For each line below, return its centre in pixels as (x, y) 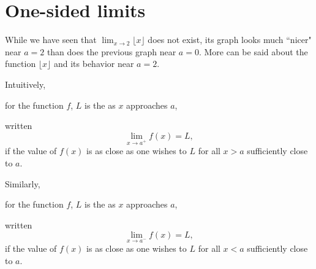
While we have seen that (51, 40)
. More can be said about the (253, 51)
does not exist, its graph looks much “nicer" (230, 40)
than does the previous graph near (111, 51)
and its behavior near (94, 64)
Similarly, (23, 183)
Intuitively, (25, 84)
